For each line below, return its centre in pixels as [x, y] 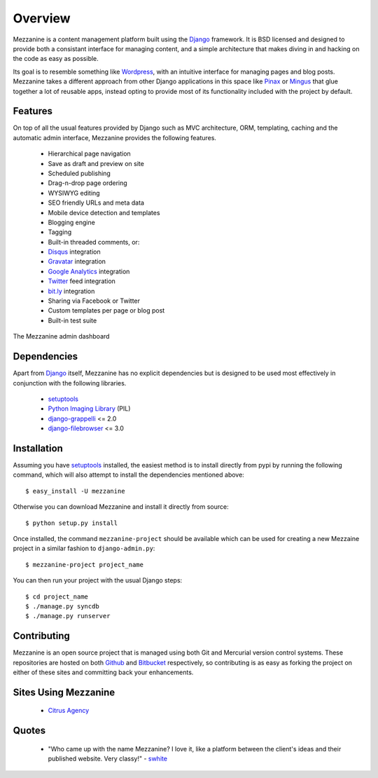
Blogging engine [72, 222]
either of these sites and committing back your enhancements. [103, 672]
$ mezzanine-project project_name [84, 565]
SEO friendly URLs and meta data [96, 203]
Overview [42, 18]
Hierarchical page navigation [89, 153]
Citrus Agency [69, 711]
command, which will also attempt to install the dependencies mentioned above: [128, 475]
